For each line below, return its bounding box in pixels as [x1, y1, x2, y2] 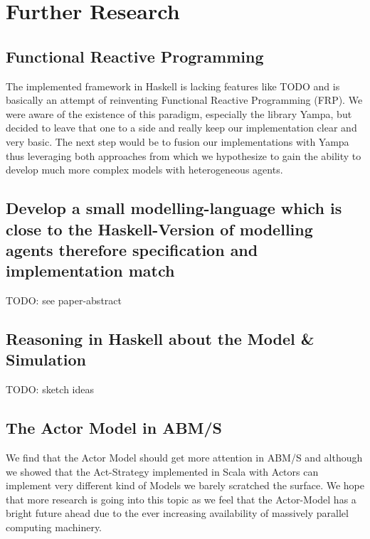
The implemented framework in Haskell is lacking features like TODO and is [6, 78, 340, 93]
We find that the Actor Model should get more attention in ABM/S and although [6, 450, 363, 465]
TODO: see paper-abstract [6, 293, 122, 308]
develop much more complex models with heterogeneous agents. [6, 162, 283, 177]
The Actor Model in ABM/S [6, 417, 223, 439]
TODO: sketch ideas [6, 382, 94, 397]
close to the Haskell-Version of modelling [6, 218, 313, 240]
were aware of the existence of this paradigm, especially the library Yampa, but [6, 106, 352, 121]
